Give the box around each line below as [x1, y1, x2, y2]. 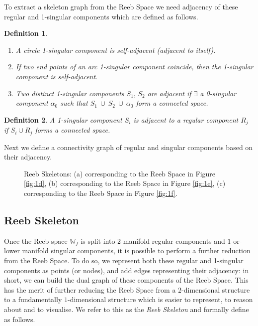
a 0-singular [200, 88, 237, 98]
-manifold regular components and [121, 235, 225, 246]
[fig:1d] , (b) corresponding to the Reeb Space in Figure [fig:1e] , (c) [24, 178, 226, 188]
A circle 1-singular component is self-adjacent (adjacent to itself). [15, 44, 216, 55]
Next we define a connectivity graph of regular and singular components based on [4, 142, 253, 152]
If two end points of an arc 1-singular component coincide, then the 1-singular [15, 61, 254, 72]
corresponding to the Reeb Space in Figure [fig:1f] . [24, 188, 177, 198]
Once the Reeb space [4, 235, 68, 246]
